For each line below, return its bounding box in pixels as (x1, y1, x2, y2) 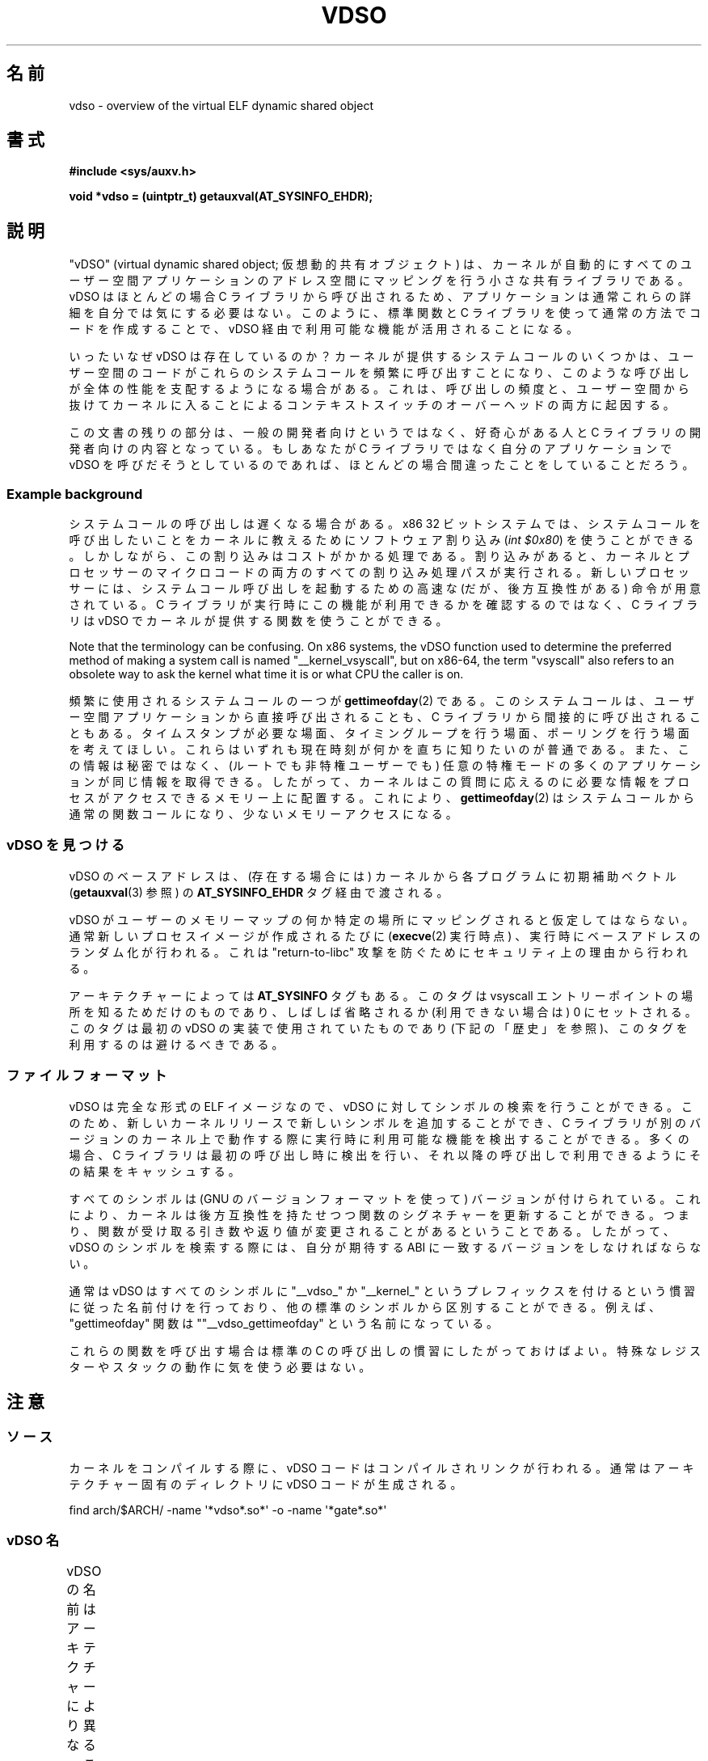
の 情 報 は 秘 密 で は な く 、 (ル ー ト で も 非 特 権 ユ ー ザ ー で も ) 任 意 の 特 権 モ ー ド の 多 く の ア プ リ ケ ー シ (69, 758, 701, 773)
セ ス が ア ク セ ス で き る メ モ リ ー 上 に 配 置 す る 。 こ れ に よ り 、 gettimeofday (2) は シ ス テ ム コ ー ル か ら (69, 791, 695, 805)
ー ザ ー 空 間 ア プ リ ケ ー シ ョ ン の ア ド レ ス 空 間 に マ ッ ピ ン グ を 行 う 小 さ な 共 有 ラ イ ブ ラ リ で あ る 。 (69, 273, 689, 288)
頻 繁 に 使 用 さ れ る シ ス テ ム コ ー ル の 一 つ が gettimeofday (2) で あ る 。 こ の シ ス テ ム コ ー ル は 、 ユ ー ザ (69, 694, 695, 708)
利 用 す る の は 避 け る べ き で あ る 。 (69, 1037, 284, 1051)
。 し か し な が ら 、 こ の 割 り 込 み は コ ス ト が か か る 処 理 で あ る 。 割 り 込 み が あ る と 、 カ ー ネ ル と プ (69, 549, 689, 564)
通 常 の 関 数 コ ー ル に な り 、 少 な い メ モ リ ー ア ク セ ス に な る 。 (69, 807, 457, 821)
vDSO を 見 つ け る (6, 837, 125, 854)
